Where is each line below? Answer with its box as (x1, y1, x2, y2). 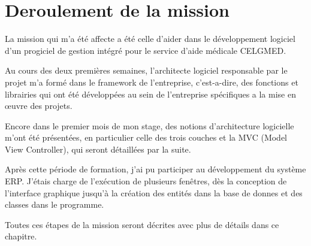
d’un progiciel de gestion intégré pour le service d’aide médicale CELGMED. (5, 44, 286, 56)
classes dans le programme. (5, 198, 104, 211)
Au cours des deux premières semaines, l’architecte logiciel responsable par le (5, 64, 288, 77)
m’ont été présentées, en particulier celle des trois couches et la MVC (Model (5, 131, 288, 144)
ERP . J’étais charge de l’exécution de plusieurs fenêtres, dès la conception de (5, 175, 287, 187)
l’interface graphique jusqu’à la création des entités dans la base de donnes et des (5, 186, 303, 199)
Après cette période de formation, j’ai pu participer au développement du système (5, 163, 306, 175)
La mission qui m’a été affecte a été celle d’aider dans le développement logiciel (5, 32, 295, 45)
